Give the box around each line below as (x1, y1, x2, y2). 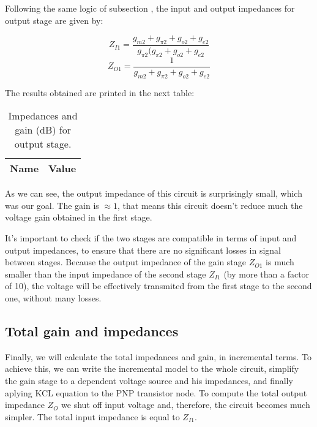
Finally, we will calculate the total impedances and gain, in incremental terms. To (5, 350, 311, 363)
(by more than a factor (223, 267, 310, 280)
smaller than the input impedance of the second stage (5, 267, 206, 280)
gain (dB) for (15, 123, 72, 137)
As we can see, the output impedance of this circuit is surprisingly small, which (5, 187, 302, 200)
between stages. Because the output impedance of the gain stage (5, 255, 247, 268)
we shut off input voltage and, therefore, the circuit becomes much (61, 398, 310, 411)
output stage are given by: (5, 13, 103, 26)
